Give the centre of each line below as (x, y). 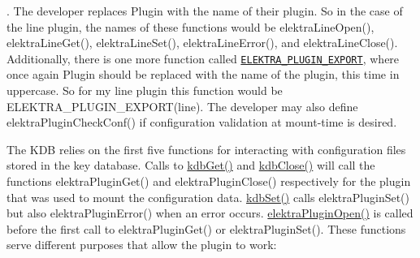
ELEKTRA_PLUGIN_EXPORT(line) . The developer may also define (182, 106)
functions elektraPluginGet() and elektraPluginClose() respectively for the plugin (209, 181)
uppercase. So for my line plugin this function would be (145, 90)
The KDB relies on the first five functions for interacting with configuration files (206, 149)
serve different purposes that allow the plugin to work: (142, 245)
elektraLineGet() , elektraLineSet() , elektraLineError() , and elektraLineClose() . (202, 43)
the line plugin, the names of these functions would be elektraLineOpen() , (191, 26)
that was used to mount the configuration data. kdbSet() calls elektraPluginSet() (208, 197)
